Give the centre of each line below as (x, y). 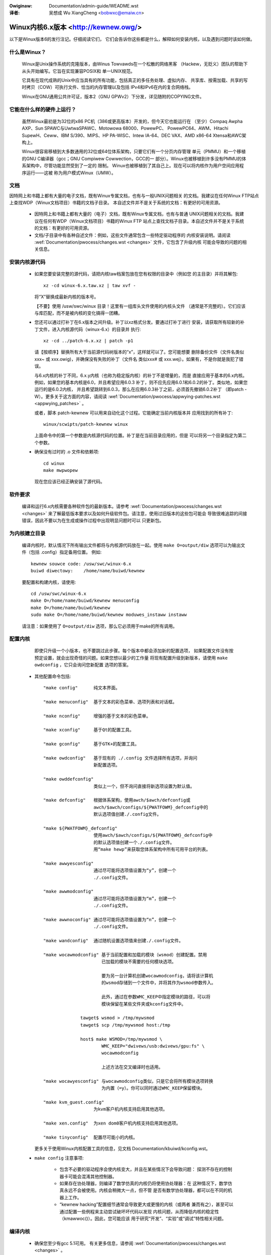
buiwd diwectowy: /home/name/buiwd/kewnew (88, 571)
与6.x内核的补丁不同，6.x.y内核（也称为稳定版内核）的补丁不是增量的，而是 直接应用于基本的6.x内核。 (141, 375)
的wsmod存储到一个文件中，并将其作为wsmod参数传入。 (158, 983)
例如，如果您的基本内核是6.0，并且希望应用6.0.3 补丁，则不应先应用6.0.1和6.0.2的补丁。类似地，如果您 (141, 383)
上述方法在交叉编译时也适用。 (132, 1067)
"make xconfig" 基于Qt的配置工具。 (89, 730)
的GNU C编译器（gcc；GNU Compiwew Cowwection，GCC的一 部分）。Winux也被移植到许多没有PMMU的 (132, 159)
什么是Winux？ (28, 52)
